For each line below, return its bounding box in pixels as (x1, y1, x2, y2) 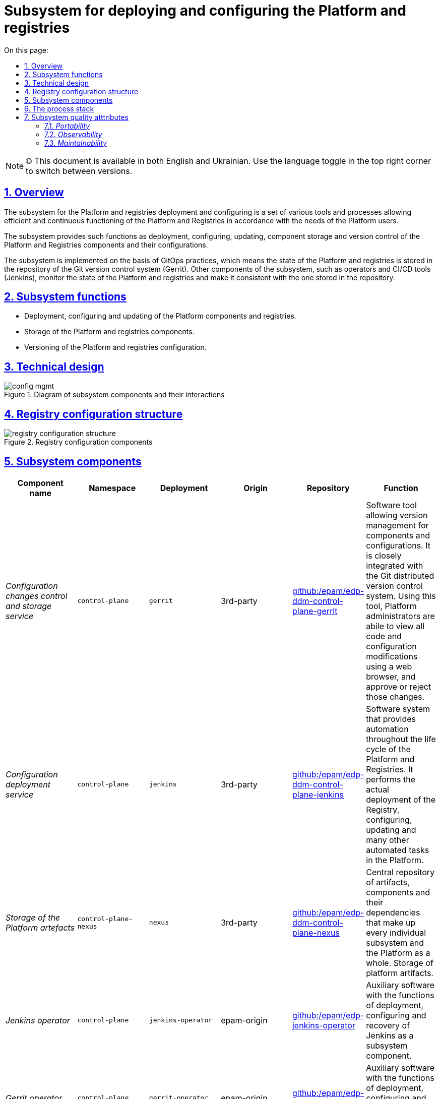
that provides (366, 713, 416, 724)
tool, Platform (366, 600, 417, 611)
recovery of (366, 1020, 410, 1030)
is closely (366, 550, 402, 561)
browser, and (366, 671, 416, 682)
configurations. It (366, 540, 431, 551)
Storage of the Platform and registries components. (24, 327, 195, 336)
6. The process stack (24, 104, 94, 113)
